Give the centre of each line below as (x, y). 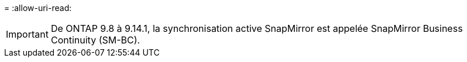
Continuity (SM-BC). (95, 40)
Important (27, 34)
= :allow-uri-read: (38, 8)
